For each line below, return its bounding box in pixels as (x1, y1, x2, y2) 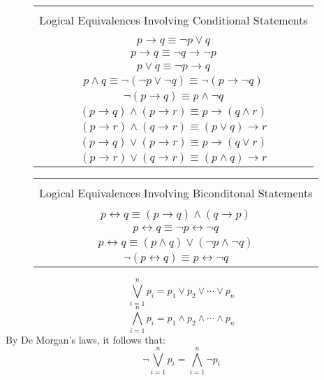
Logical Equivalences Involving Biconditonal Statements (39, 185, 313, 201)
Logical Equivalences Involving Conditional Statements (39, 12, 308, 28)
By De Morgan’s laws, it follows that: (6, 332, 165, 347)
